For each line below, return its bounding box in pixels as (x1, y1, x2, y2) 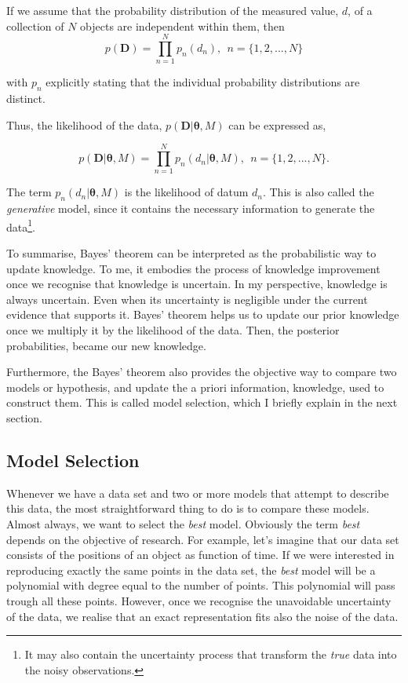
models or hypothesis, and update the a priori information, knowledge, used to (6, 378, 384, 395)
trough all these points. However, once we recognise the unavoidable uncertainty (6, 592, 392, 608)
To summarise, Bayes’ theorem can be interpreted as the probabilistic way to (6, 245, 377, 261)
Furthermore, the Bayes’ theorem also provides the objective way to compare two (6, 363, 397, 380)
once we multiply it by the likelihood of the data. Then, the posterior (6, 322, 340, 338)
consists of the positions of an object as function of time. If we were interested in (6, 546, 395, 563)
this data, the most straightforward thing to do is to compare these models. (6, 500, 370, 517)
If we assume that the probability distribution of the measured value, (6, 2, 339, 18)
